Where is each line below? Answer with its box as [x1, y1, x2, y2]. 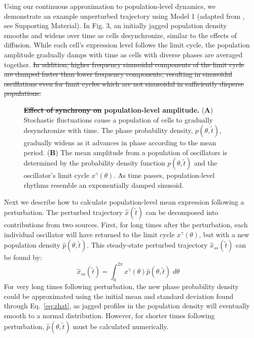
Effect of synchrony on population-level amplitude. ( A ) [24, 104, 213, 115]
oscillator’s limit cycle [24, 170, 89, 180]
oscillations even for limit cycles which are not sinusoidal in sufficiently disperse [4, 78, 244, 88]
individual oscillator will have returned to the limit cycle [4, 229, 175, 239]
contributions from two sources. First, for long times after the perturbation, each [4, 219, 248, 230]
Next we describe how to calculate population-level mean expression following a [4, 196, 244, 207]
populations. [4, 88, 41, 98]
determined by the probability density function [24, 158, 165, 168]
